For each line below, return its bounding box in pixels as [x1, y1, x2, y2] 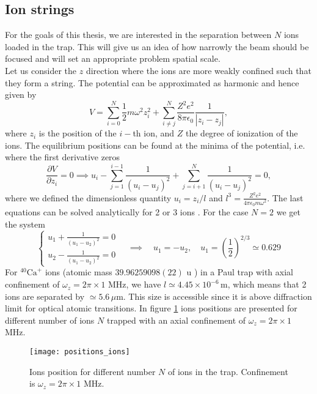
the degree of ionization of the [185, 127, 298, 139]
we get [276, 205, 301, 218]
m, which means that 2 [220, 278, 307, 291]
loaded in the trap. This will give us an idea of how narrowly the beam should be [5, 40, 309, 53]
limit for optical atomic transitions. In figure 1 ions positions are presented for [5, 302, 297, 314]
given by [5, 88, 37, 101]
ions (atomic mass [45, 266, 112, 278]
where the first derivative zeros [5, 151, 120, 163]
